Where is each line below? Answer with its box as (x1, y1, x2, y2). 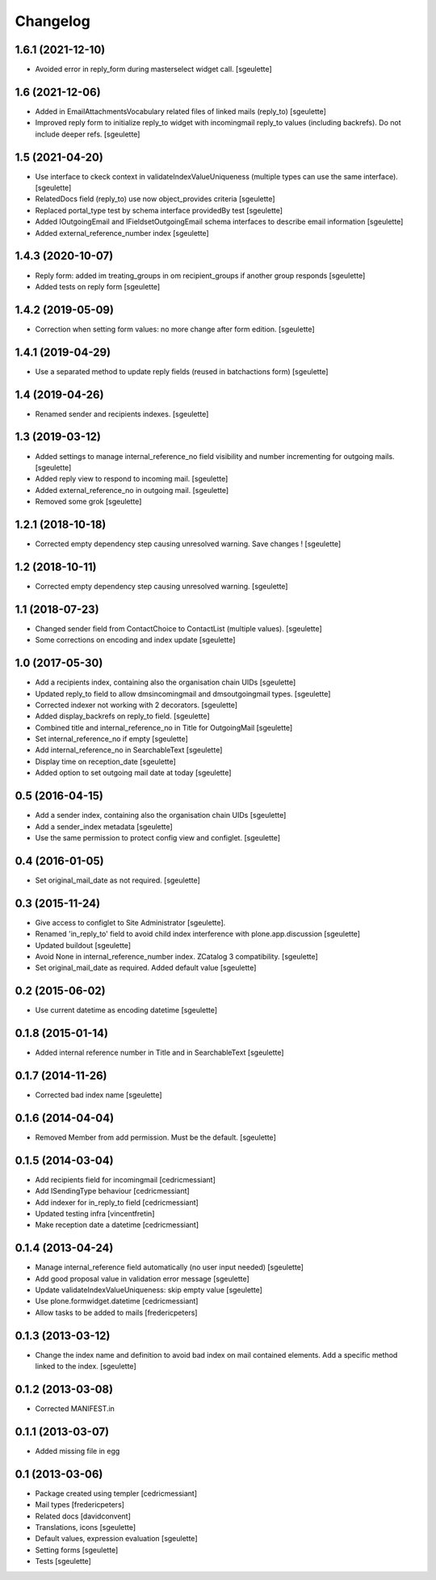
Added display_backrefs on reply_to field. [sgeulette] (35, 711, 210, 721)
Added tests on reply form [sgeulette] (35, 281, 161, 291)
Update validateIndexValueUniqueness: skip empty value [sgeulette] (35, 1285, 262, 1295)
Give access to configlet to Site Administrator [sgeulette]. (35, 917, 226, 927)
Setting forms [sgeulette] (35, 1544, 119, 1555)
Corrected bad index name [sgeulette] (35, 1090, 162, 1100)
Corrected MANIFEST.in (35, 1404, 115, 1414)
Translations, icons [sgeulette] (35, 1523, 136, 1532)
